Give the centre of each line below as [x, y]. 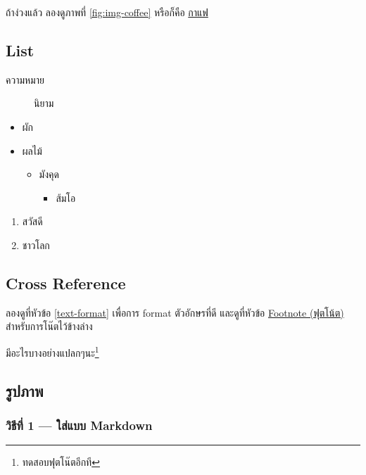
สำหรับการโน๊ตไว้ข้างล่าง [49, 326]
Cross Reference [66, 283]
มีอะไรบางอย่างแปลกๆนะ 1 [52, 351]
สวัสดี [32, 221]
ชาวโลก [36, 245]
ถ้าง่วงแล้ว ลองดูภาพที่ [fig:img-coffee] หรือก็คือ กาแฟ [107, 12]
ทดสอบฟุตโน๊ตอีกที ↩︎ [61, 462]
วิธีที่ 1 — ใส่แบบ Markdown [79, 425]
